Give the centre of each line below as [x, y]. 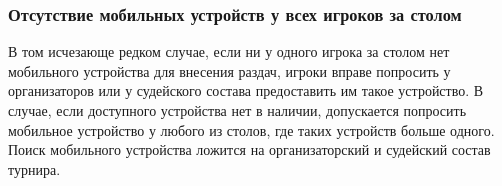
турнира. [34, 168]
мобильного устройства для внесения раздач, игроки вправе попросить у [229, 70]
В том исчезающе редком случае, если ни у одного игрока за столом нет [229, 51]
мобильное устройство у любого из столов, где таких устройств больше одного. [251, 129]
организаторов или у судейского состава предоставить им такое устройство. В [246, 90]
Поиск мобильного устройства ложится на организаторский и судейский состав [249, 149]
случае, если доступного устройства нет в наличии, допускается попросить [237, 110]
